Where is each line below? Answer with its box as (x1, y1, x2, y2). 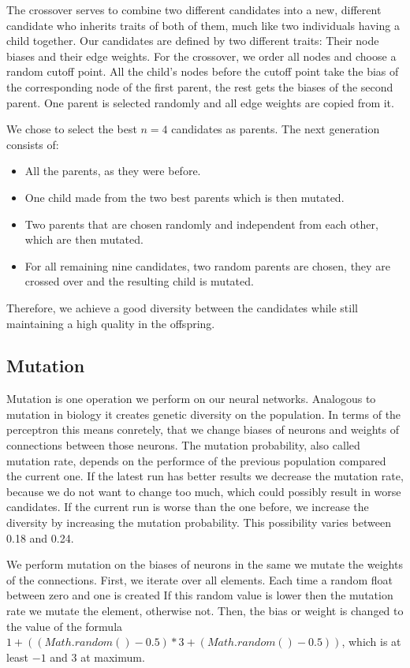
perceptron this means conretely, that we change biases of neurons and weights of (6, 421, 399, 438)
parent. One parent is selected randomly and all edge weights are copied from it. (6, 94, 394, 110)
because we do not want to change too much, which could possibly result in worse (6, 483, 401, 499)
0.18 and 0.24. (6, 529, 74, 546)
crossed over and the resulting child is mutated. (24, 273, 254, 289)
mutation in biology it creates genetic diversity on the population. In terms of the (6, 405, 401, 422)
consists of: (6, 136, 59, 152)
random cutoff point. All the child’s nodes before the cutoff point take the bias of (6, 63, 399, 80)
